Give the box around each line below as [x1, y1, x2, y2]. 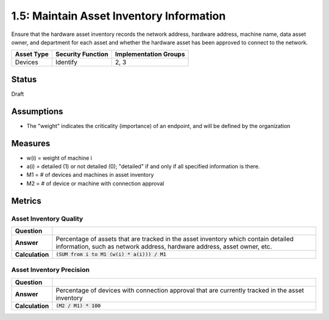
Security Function [55, 50, 109, 59]
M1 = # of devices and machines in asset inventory [26, 171, 154, 179]
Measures [11, 138, 51, 149]
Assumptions [11, 106, 63, 116]
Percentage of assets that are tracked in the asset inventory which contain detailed [55, 235, 294, 243]
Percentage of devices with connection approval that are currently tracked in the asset [55, 286, 304, 294]
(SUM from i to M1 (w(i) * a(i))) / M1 [55, 251, 167, 258]
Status [11, 74, 37, 85]
